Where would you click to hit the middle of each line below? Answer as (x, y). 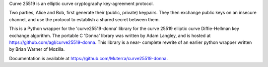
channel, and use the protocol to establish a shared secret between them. (84, 19)
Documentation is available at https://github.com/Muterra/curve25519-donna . (89, 58)
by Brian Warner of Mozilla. (37, 49)
